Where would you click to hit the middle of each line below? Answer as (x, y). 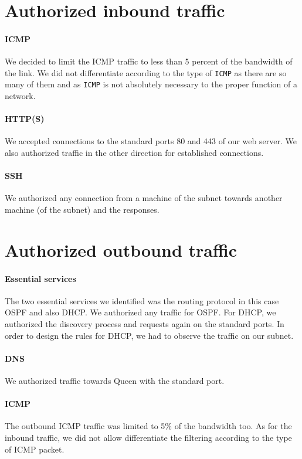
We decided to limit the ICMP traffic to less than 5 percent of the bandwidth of (149, 61)
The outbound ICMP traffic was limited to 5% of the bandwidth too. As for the (148, 426)
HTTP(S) (25, 119)
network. (20, 96)
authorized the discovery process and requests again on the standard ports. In (145, 324)
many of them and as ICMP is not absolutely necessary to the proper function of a (151, 84)
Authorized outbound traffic (121, 249)
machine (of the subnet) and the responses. (82, 210)
